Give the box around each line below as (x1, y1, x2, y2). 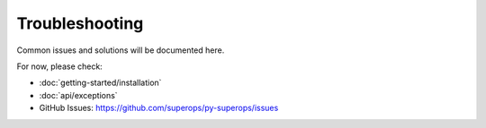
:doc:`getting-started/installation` (39, 77, 162, 89)
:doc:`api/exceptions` (39, 90, 118, 100)
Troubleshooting (16, 13, 144, 33)
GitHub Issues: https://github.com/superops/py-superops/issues (39, 103, 279, 114)
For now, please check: (16, 61, 103, 72)
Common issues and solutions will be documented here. (16, 45, 225, 55)
